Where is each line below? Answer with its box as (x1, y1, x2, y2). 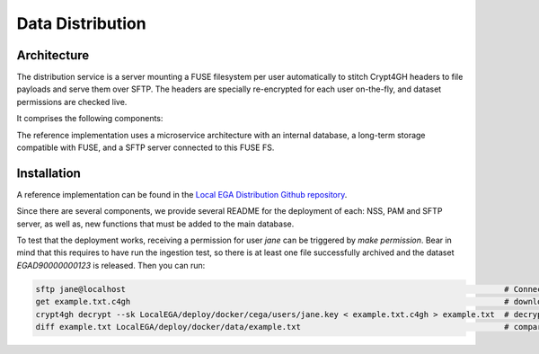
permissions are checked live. (16, 96, 128, 107)
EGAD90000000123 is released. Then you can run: (16, 260, 206, 270)
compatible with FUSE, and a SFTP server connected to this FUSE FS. (16, 142, 275, 153)
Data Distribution (16, 13, 147, 33)
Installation (16, 165, 81, 181)
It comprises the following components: (16, 113, 163, 124)
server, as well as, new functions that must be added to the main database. (16, 218, 295, 229)
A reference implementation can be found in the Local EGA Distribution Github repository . (16, 189, 348, 199)
